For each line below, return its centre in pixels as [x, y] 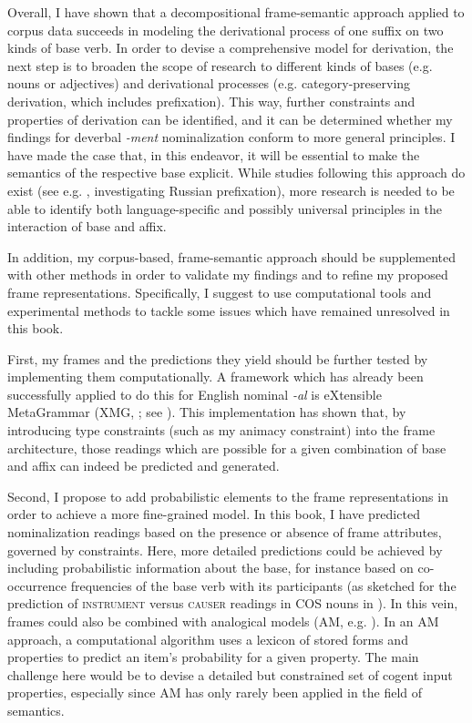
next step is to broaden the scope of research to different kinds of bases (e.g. [220, 65]
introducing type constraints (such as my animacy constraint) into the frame [221, 430]
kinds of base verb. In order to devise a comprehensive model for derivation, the [231, 48]
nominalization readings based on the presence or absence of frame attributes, [225, 532]
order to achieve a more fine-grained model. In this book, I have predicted [214, 514]
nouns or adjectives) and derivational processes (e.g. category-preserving [209, 83]
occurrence [37, 585]
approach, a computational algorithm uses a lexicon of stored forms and [208, 639]
